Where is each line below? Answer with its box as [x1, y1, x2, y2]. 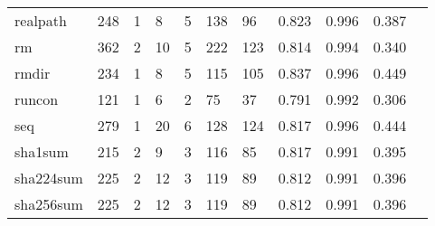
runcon [14, 89, 59, 109]
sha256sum [14, 193, 83, 214]
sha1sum [14, 141, 69, 162]
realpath [14, 10, 67, 31]
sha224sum [14, 167, 83, 188]
